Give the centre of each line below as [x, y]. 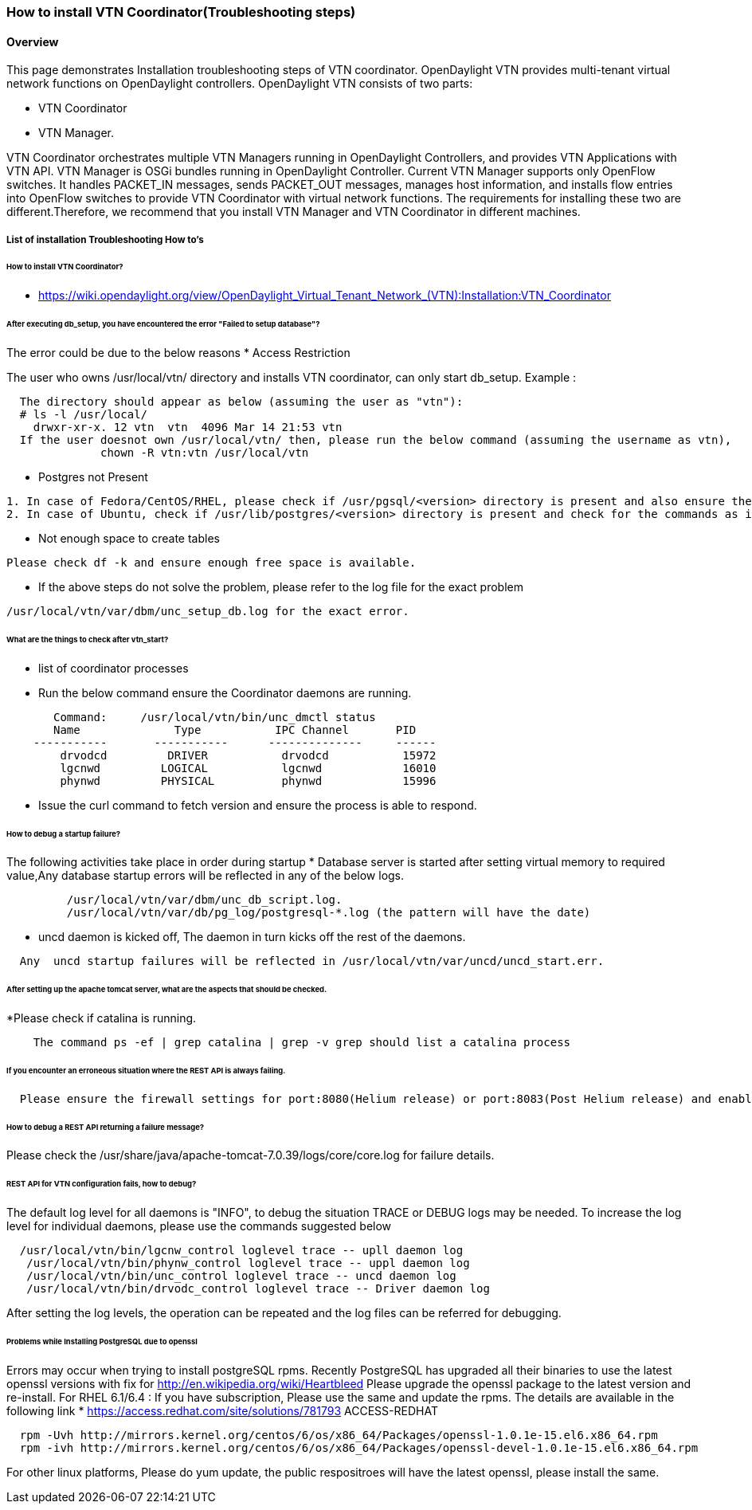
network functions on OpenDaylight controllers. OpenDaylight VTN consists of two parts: [240, 84]
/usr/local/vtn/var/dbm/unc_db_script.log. [204, 900]
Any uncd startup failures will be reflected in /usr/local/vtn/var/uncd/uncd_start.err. [312, 961]
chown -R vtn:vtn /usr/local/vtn [205, 452]
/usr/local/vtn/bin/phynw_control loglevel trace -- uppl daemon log [248, 1263]
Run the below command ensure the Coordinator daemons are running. [225, 692]
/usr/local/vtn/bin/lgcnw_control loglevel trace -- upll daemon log [241, 1251]
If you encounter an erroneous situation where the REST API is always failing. [146, 1070]
